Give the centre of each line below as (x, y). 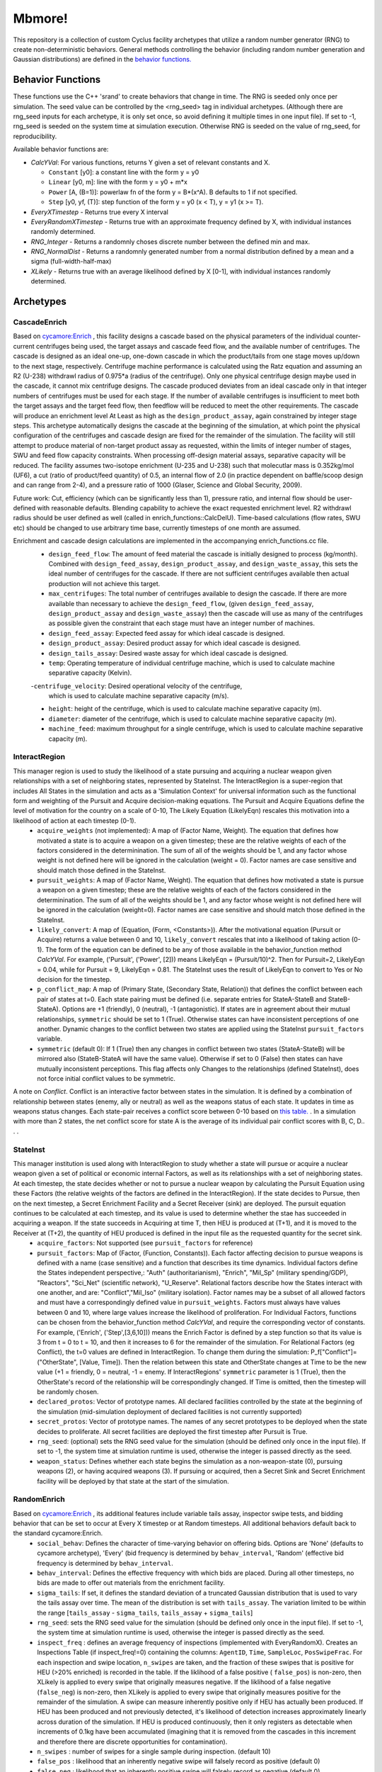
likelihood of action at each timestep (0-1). (75, 820)
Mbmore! (41, 18)
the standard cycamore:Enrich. (58, 1533)
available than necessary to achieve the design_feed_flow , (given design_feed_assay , (181, 603)
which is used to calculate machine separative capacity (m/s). (139, 696)
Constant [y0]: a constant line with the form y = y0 (124, 172)
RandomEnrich (39, 1499)
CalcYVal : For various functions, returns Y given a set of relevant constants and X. (150, 162)
